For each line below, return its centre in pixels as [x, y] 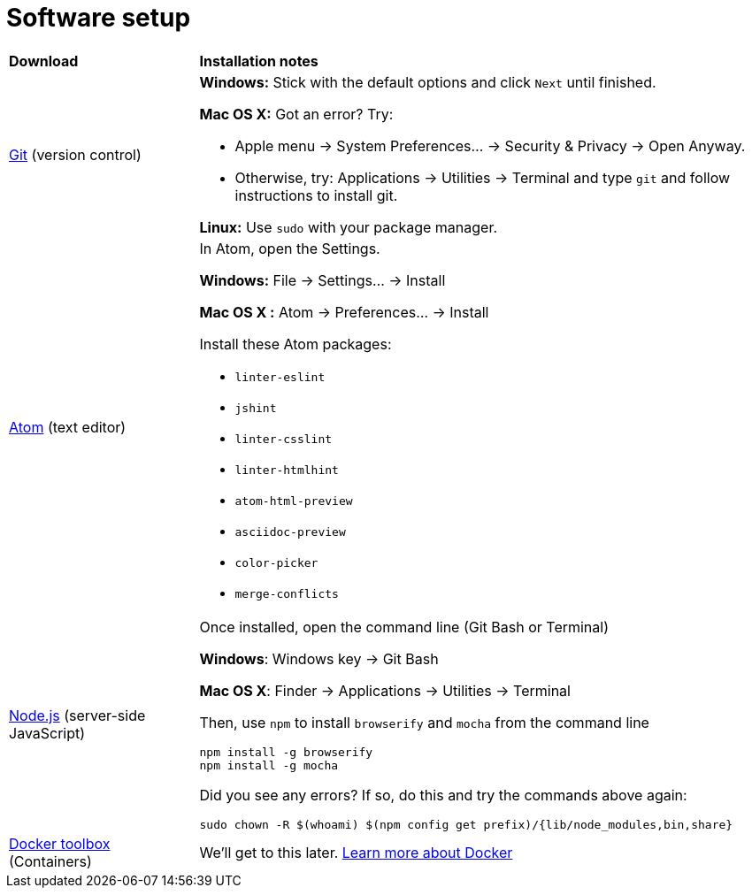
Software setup [99, 18]
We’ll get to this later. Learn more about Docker [356, 852]
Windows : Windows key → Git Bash [319, 658]
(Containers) [50, 861]
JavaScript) [47, 734]
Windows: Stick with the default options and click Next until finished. [428, 82]
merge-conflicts [287, 593]
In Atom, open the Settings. [290, 248]
